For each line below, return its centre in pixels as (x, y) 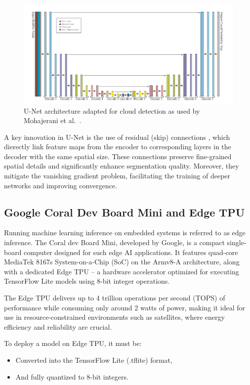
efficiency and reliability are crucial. (58, 326)
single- (237, 242)
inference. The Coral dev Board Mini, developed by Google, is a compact (114, 242)
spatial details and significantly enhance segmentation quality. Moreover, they (122, 166)
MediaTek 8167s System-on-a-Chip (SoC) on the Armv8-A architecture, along (122, 262)
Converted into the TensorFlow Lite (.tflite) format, (94, 360)
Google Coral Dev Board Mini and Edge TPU (125, 212)
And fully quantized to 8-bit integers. (72, 376)
